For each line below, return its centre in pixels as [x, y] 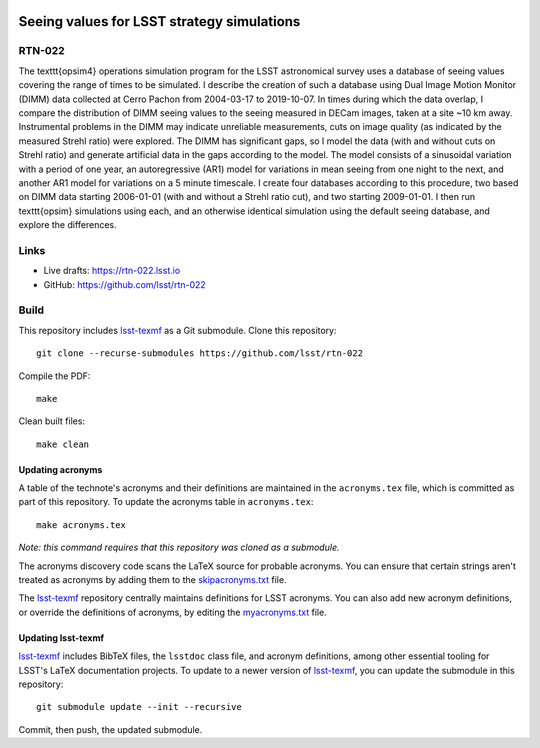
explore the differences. [67, 225]
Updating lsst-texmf [61, 637]
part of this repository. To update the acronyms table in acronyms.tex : [166, 502]
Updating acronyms [60, 469]
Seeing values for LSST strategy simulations [159, 21]
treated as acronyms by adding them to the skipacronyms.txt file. [152, 580]
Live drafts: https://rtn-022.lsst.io [112, 271]
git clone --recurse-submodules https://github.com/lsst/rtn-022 [200, 353]
